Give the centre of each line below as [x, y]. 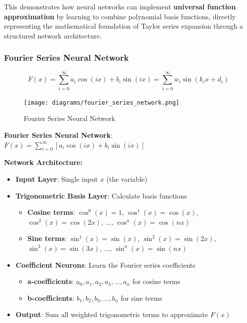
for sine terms [141, 298]
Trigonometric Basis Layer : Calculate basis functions [101, 195]
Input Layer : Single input [57, 179]
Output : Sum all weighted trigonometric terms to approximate [112, 314]
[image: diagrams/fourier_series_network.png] [102, 102]
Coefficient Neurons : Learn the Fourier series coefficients [105, 264]
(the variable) [127, 179]
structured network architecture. [53, 35]
